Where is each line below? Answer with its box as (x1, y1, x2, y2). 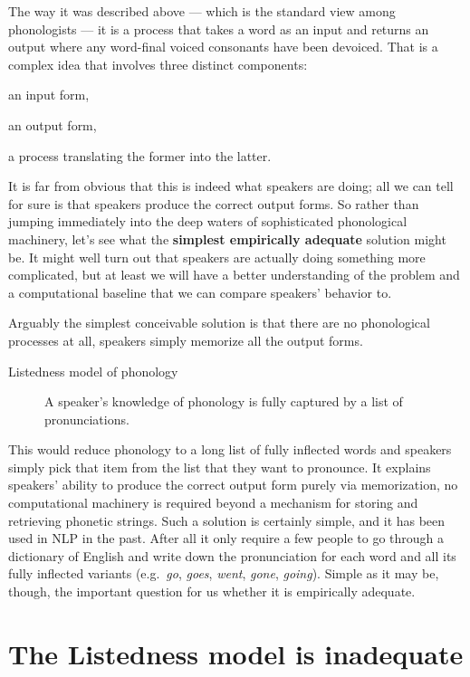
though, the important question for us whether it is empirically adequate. (8, 582, 416, 601)
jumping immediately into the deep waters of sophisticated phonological (8, 212, 408, 231)
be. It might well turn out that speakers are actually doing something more (8, 247, 426, 266)
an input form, (8, 85, 90, 104)
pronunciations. (44, 409, 129, 428)
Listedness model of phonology (8, 361, 178, 380)
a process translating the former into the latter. (8, 146, 272, 165)
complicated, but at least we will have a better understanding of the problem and (8, 265, 460, 284)
